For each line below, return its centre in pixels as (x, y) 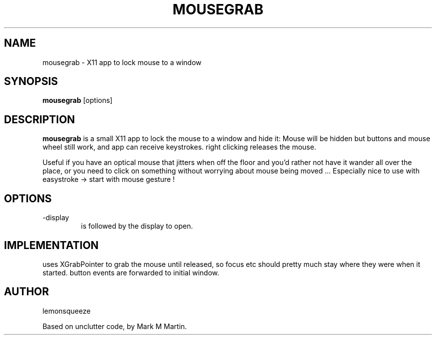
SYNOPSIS (31, 82)
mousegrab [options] (77, 100)
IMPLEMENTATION (52, 245)
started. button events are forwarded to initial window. (131, 272)
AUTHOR (27, 292)
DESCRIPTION (40, 119)
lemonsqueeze (66, 311)
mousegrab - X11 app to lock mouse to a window (122, 62)
